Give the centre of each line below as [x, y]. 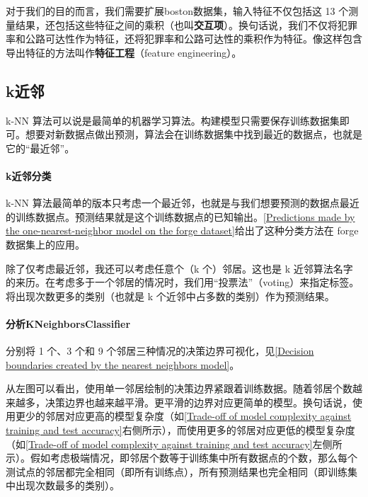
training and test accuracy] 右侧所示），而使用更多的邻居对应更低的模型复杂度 [180, 430]
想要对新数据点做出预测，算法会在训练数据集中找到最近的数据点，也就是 [194, 134]
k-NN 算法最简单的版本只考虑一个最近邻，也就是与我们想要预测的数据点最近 [183, 203]
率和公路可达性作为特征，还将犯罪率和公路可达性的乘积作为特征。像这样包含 [184, 39]
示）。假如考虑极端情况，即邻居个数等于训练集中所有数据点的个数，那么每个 [182, 458]
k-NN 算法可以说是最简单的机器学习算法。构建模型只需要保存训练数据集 [173, 120]
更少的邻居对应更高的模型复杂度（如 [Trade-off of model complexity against [183, 416]
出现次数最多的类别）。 [67, 485]
